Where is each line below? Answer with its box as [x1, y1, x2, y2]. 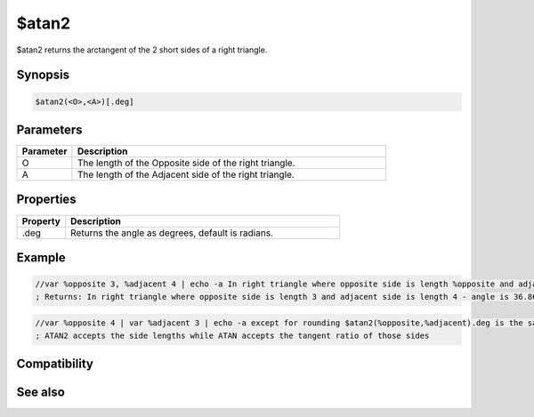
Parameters [16, 122, 83, 137]
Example [16, 250, 66, 265]
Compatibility [16, 356, 93, 371]
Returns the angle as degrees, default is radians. [69, 227, 273, 239]
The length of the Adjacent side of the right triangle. [77, 169, 295, 181]
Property [21, 214, 61, 227]
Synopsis [16, 68, 70, 83]
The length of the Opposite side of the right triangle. [77, 156, 295, 169]
